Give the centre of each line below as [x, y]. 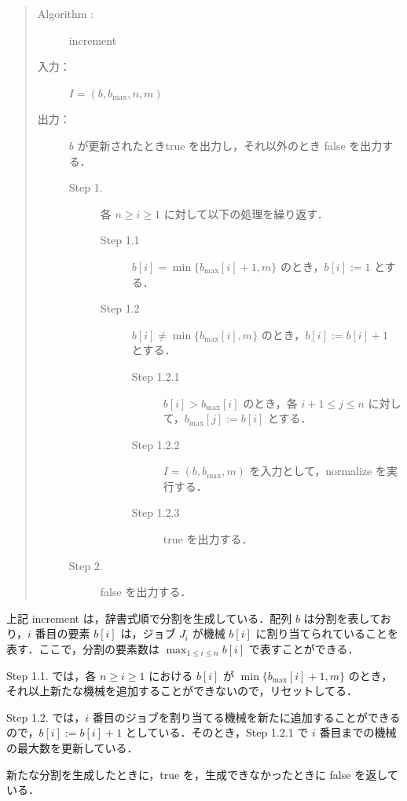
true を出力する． [208, 539]
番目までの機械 [358, 732]
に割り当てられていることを [327, 633]
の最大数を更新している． [72, 748]
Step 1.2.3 [156, 512]
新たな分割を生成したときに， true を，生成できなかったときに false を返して [202, 774]
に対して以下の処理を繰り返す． [246, 213]
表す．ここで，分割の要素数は [83, 649]
